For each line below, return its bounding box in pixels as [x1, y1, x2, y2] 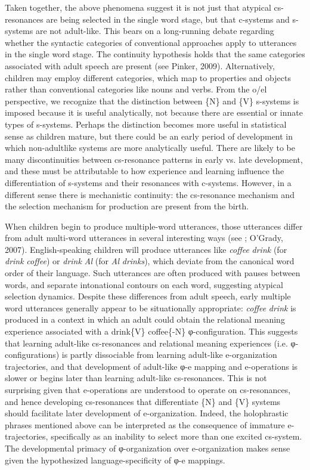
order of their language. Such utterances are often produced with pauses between [5, 267, 300, 279]
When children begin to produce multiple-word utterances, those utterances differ [5, 219, 303, 232]
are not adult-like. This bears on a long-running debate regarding [35, 24, 274, 37]
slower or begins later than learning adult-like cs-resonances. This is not [5, 372, 267, 384]
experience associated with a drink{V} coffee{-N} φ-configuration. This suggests [5, 325, 298, 338]
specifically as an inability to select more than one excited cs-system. [51, 430, 302, 443]
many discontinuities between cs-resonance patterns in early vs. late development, [5, 153, 303, 165]
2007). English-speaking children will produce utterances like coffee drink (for [5, 243, 287, 255]
